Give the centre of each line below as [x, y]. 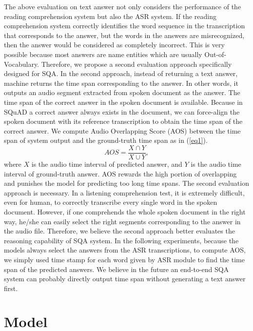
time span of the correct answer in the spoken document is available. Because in [123, 102]
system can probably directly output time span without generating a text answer [125, 279]
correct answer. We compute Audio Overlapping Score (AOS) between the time [122, 130]
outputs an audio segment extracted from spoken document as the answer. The [122, 92]
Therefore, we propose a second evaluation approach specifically [136, 64]
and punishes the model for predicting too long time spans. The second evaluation [126, 183]
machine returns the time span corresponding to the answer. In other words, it [121, 83]
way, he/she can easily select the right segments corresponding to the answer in [122, 221]
